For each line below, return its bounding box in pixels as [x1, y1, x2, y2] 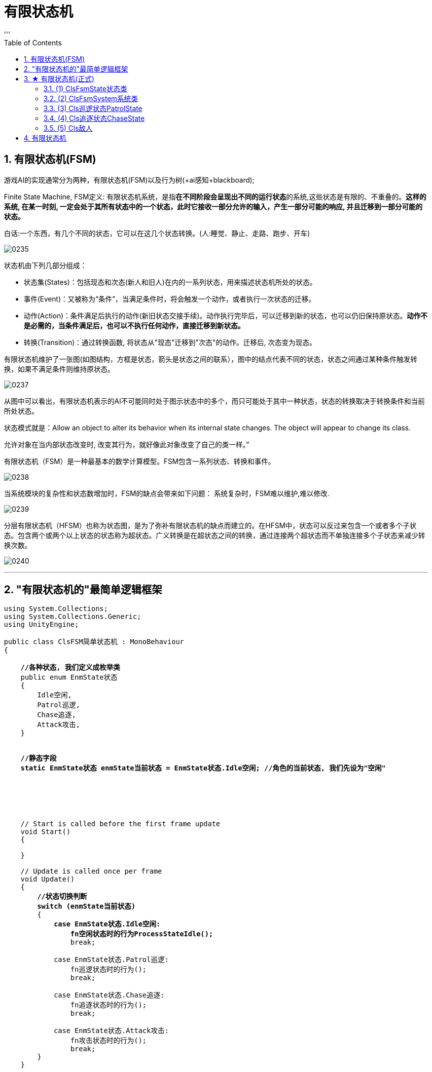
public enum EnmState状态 [20, 673, 118, 682]
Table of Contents [4, 38, 62, 47]
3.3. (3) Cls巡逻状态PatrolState [43, 104, 143, 113]
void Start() [20, 828, 71, 836]
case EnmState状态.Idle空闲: [54, 920, 161, 928]
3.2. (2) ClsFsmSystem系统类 [43, 94, 138, 103]
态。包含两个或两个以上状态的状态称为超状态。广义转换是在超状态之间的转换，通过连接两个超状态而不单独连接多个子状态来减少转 [4, 531, 425, 539]
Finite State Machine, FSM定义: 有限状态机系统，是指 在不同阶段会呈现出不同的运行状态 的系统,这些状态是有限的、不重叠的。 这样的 [4, 192, 427, 201]
